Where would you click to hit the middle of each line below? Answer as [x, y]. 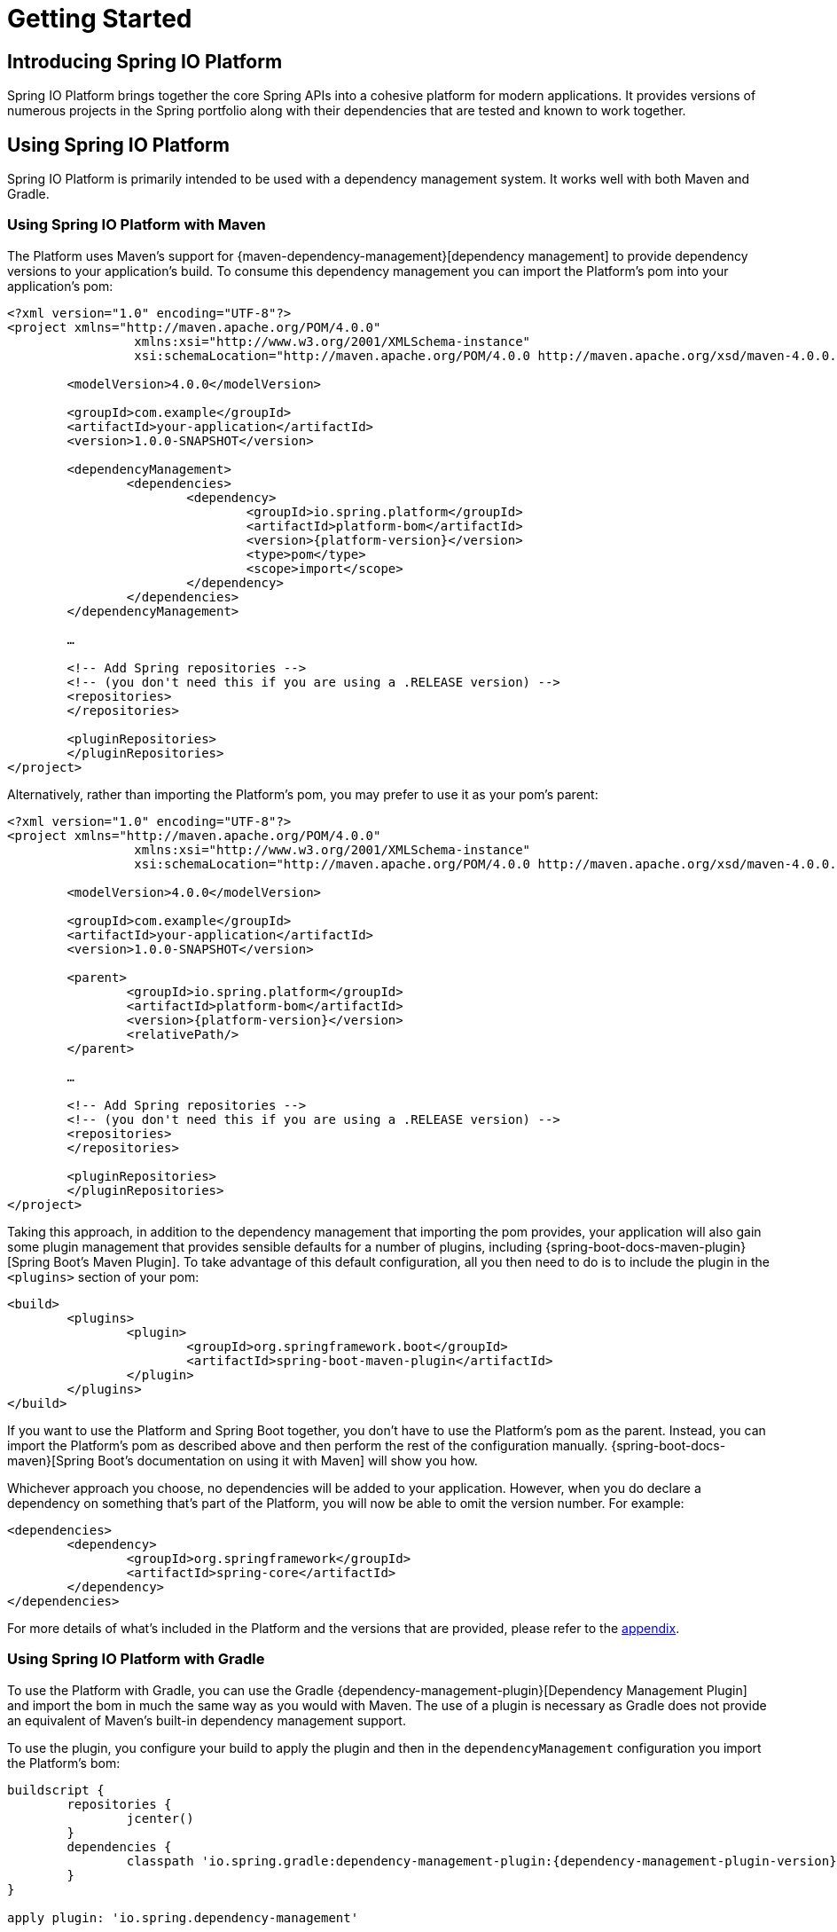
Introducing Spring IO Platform [145, 61]
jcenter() [160, 1818]
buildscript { [56, 1790]
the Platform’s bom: [64, 1763]
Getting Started [100, 19]
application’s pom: [60, 286]
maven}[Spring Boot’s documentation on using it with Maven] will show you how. [242, 1460]
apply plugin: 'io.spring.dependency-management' [183, 1917]
